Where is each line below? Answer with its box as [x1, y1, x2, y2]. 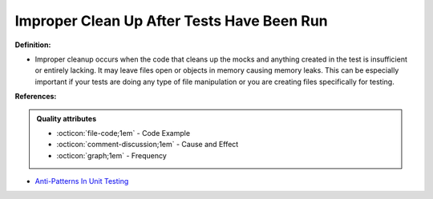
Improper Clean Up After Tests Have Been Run [14, 12, 328, 30]
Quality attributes [36, 113, 96, 123]
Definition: [14, 40, 51, 50]
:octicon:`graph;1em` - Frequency [56, 150, 168, 160]
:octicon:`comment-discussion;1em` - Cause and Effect [56, 140, 239, 149]
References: [14, 92, 57, 101]
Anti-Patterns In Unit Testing [34, 177, 129, 186]
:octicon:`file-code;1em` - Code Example [56, 128, 191, 137]
